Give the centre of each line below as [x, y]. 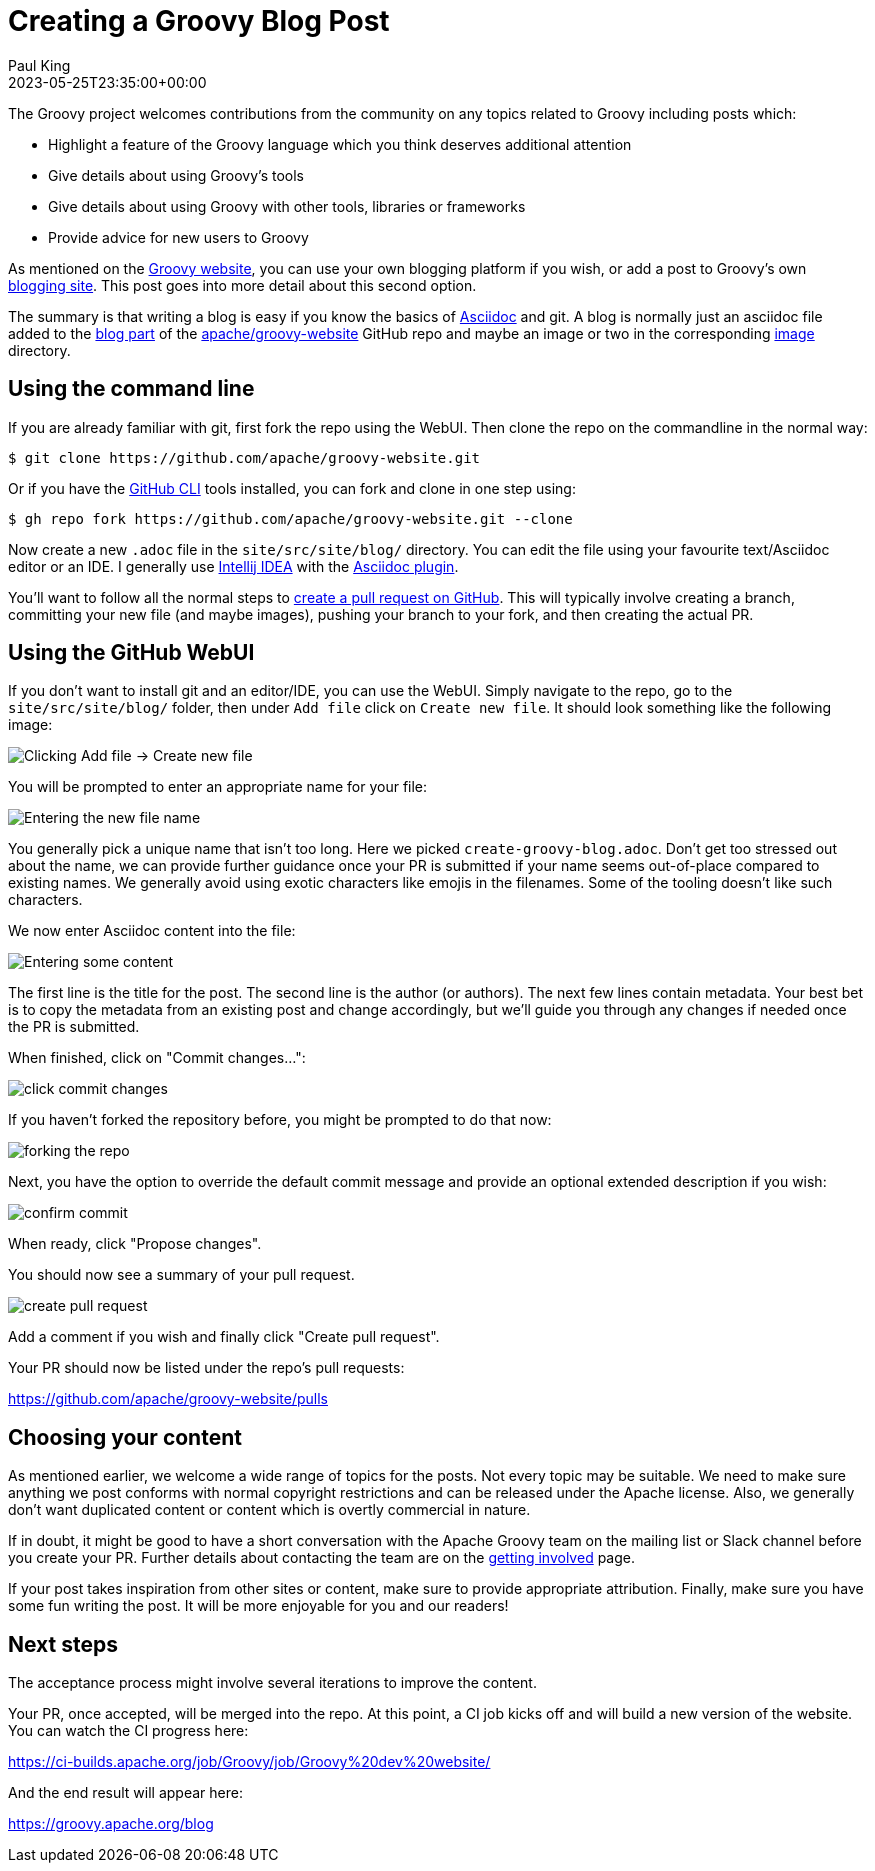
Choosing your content [125, 1437]
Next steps [63, 1644]
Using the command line [131, 389]
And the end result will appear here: [125, 1793]
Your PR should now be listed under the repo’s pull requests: [206, 1368]
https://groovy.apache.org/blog [111, 1824]
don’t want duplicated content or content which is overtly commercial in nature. [269, 1510]
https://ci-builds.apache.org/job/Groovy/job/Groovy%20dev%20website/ [249, 1762]
